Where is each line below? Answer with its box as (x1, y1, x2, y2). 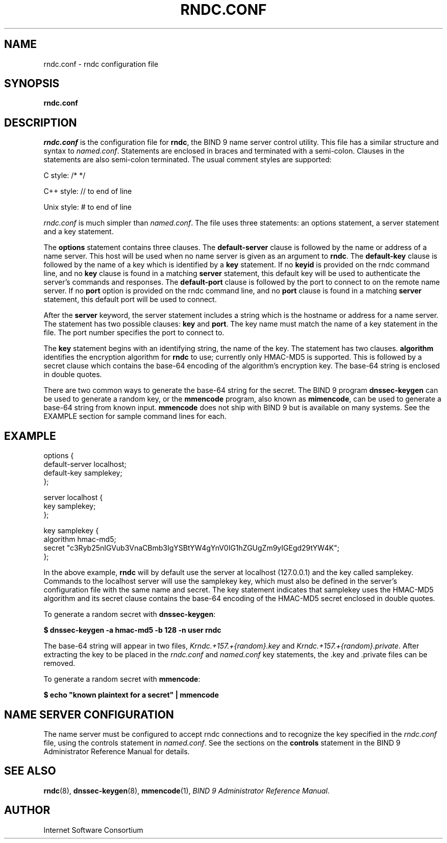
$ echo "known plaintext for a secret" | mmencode (43, 690, 219, 700)
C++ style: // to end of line (43, 187, 132, 196)
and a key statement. (43, 227, 114, 236)
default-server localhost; (43, 460, 127, 469)
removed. (43, 659, 76, 668)
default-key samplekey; (43, 468, 122, 478)
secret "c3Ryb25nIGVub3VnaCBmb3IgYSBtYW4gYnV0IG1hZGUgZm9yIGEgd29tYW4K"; (43, 543, 339, 553)
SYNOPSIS (4, 77, 60, 90)
